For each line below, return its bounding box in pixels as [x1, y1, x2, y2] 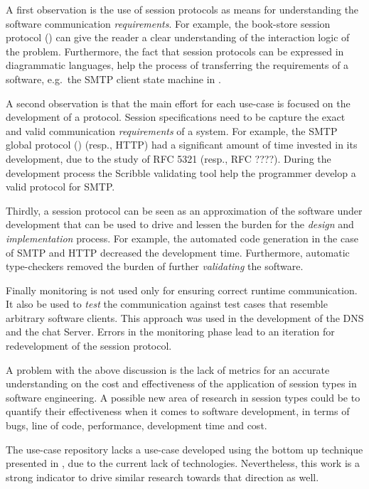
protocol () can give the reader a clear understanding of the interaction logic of [6, 30, 350, 45]
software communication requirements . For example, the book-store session [6, 16, 331, 31]
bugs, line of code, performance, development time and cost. [6, 418, 267, 433]
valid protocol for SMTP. [6, 179, 115, 194]
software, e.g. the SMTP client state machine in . [6, 71, 221, 86]
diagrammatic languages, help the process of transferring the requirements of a [6, 58, 349, 72]
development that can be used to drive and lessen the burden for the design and [6, 217, 354, 232]
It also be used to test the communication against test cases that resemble [6, 296, 328, 311]
